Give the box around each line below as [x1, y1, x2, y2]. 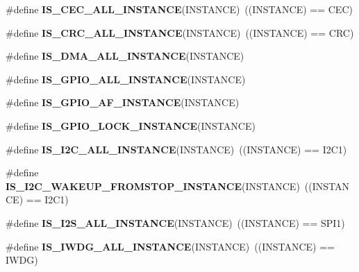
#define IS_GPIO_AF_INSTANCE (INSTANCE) [6, 95, 240, 110]
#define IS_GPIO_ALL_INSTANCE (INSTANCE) [6, 71, 246, 86]
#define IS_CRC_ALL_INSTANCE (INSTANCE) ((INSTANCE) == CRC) [6, 25, 354, 40]
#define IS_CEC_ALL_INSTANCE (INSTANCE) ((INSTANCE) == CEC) [6, 2, 353, 16]
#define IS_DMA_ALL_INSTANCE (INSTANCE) [6, 49, 244, 63]
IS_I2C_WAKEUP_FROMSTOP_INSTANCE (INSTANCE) [6, 178, 300, 193]
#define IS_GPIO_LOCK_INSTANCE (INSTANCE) [6, 118, 256, 133]
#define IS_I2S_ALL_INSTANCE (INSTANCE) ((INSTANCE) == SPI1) [6, 215, 345, 230]
